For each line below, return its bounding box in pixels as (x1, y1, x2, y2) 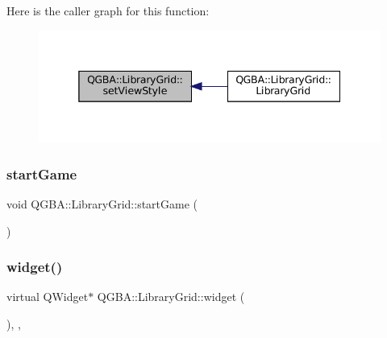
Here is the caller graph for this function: (6, 2, 210, 19)
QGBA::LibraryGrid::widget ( (97, 288, 245, 305)
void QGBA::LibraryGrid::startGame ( (6, 195, 198, 212)
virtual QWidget (6, 288, 89, 305)
